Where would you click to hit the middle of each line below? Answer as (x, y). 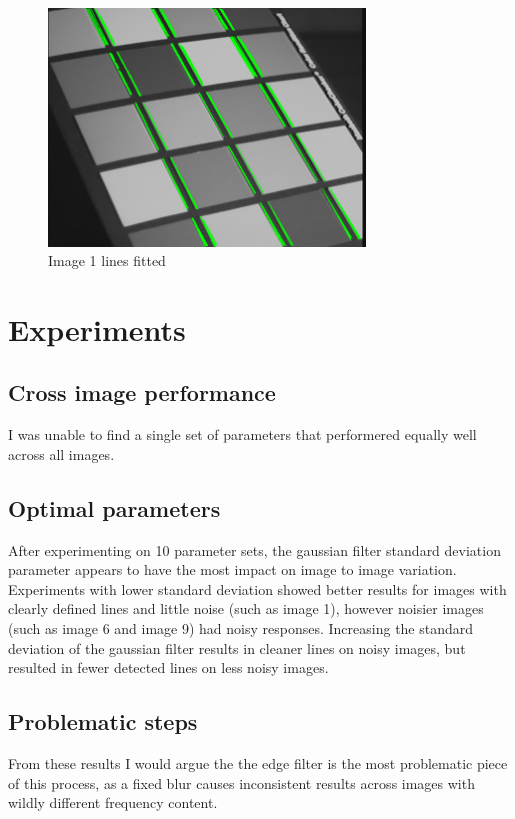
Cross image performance (142, 392)
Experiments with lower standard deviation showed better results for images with (257, 588)
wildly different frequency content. (113, 802)
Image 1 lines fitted (107, 260)
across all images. (61, 453)
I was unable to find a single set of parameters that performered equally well (242, 434)
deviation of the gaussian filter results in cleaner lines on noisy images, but (237, 647)
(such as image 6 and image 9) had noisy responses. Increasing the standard (241, 628)
